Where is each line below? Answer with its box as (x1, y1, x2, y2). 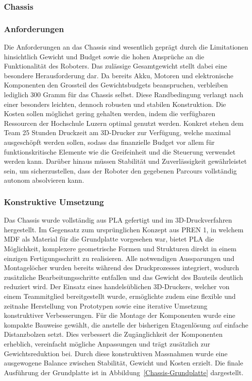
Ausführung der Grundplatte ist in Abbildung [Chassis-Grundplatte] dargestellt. (4, 367, 244, 377)
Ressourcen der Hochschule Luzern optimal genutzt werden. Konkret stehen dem (4, 118, 244, 128)
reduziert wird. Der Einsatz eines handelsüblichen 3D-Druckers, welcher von (4, 281, 230, 292)
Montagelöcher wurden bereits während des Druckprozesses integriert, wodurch (4, 262, 239, 273)
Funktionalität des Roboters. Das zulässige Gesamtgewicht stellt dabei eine (4, 61, 227, 71)
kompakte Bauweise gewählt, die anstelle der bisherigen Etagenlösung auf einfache (4, 319, 249, 329)
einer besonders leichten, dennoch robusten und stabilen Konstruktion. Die (4, 99, 226, 109)
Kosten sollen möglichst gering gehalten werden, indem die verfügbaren (4, 108, 216, 119)
